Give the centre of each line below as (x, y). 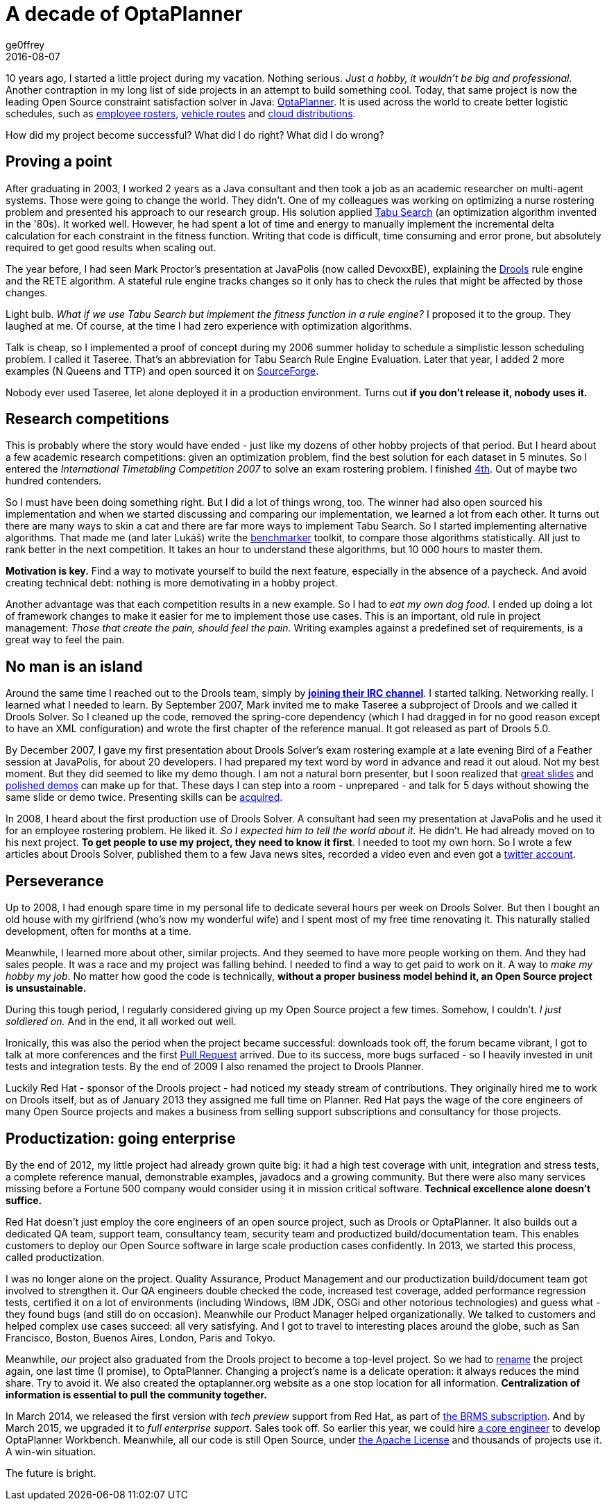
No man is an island (74, 666)
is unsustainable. (46, 988)
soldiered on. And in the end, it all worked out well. (121, 1022)
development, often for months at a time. (99, 931)
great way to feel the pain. (65, 640)
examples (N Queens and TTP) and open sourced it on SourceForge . (162, 371)
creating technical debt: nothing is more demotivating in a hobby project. (172, 583)
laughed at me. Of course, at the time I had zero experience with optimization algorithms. (209, 325)
